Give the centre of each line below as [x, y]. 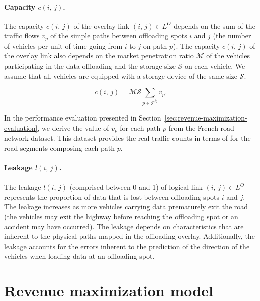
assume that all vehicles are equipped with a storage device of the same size [121, 75]
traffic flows [22, 36]
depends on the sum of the [214, 25]
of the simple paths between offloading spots [119, 36]
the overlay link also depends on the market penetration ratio [99, 56]
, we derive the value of [73, 127]
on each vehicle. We [215, 66]
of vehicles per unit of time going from [63, 46]
